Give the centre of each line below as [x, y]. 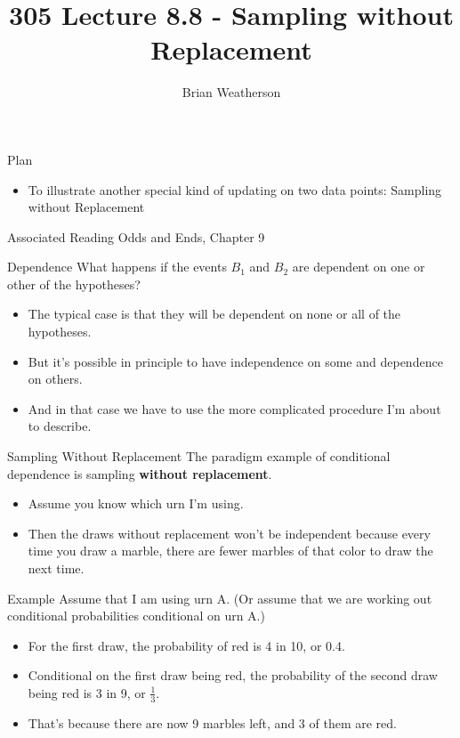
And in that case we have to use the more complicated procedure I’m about [234, 408]
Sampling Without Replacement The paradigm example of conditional [199, 456]
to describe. [60, 426]
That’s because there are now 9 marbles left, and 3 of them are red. [212, 722]
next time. [56, 568]
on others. [55, 379]
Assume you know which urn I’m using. [136, 503]
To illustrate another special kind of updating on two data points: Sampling [235, 189]
